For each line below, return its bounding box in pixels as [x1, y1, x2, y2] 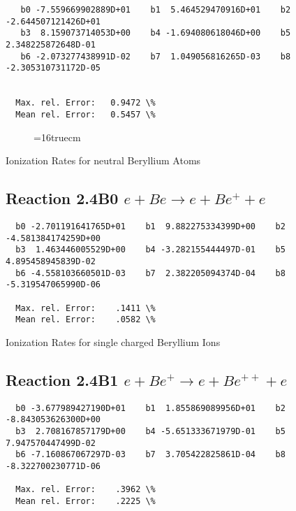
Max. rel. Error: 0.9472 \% [15, 98, 156, 108]
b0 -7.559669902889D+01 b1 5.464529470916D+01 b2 [20, 5, 291, 15]
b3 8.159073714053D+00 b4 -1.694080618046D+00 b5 [20, 28, 291, 38]
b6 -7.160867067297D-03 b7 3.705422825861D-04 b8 [15, 449, 286, 460]
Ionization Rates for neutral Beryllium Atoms [6, 153, 201, 168]
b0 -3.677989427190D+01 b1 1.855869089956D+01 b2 [15, 403, 286, 413]
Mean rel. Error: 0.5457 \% [15, 109, 156, 120]
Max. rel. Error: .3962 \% [15, 484, 156, 495]
